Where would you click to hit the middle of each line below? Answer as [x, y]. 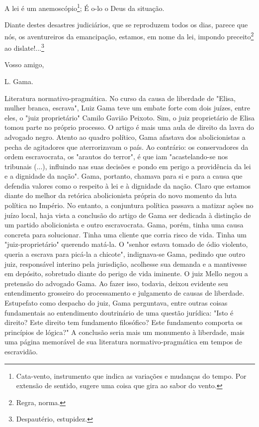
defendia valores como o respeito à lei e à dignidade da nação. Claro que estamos [128, 185]
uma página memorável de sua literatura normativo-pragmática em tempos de [123, 342]
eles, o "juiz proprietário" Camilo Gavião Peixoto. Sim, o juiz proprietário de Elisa [129, 117]
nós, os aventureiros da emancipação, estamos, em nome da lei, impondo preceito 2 [129, 35]
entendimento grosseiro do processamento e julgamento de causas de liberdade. [125, 293]
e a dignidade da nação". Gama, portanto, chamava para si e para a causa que [124, 176]
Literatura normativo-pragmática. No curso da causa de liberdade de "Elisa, [120, 98]
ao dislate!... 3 [24, 47]
